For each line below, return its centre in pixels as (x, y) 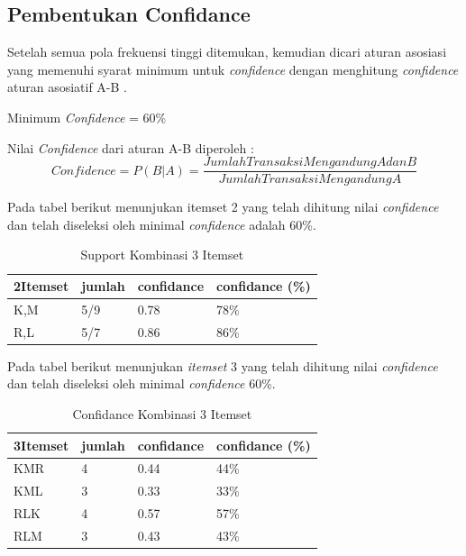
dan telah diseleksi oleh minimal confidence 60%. (142, 383)
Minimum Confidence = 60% (87, 117)
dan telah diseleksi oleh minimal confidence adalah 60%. (162, 224)
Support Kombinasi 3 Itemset (162, 255)
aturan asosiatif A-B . (67, 87)
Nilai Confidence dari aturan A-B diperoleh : (131, 147)
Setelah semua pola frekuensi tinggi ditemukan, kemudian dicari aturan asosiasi (227, 52)
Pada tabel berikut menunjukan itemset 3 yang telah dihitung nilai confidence (223, 365)
